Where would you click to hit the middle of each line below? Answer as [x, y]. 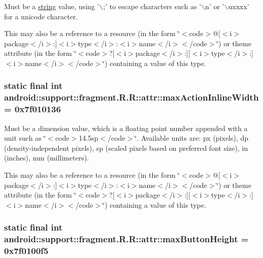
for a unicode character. [41, 16]
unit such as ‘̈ [25, 138]
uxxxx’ [239, 6]
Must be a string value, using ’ [52, 6]
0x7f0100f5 [26, 251]
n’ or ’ [215, 6]
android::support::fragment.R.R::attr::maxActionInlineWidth [131, 97]
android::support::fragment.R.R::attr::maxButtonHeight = [126, 239]
